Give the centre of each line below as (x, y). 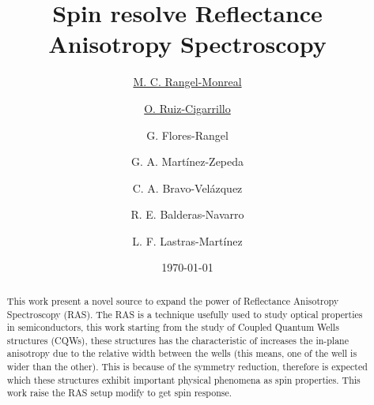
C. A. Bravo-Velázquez (187, 187)
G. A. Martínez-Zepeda (187, 161)
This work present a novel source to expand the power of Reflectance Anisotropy (173, 300)
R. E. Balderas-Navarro (187, 214)
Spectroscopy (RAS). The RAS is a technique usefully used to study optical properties (185, 314)
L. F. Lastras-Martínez (187, 240)
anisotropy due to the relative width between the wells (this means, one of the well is (182, 353)
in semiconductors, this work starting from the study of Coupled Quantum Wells (173, 327)
